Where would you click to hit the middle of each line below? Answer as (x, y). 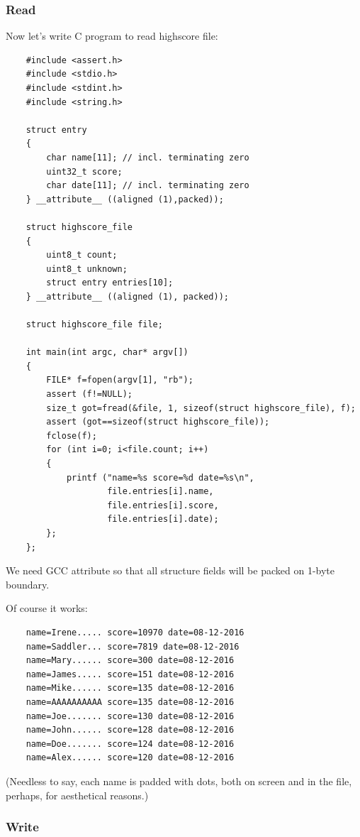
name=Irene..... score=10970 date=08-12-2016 (135, 632)
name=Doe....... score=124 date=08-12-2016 (130, 744)
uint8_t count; (82, 255)
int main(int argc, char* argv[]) (107, 352)
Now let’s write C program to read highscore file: (112, 36)
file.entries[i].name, (161, 492)
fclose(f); (72, 436)
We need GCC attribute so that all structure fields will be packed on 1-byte (170, 570)
